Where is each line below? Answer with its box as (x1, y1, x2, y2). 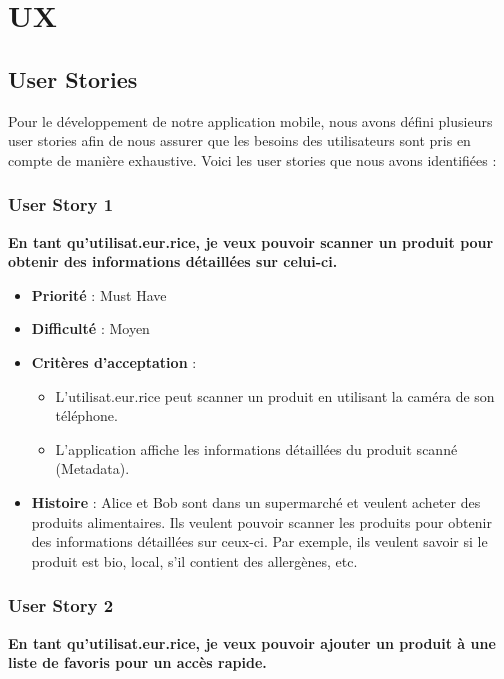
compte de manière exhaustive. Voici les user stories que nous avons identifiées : (8, 149, 497, 170)
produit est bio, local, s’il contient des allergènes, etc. (31, 550, 358, 571)
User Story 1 (8, 192, 114, 217)
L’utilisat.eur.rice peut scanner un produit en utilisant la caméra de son (55, 385, 495, 406)
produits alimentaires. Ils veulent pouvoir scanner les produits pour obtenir (31, 511, 492, 532)
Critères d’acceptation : (31, 351, 197, 372)
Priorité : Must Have (31, 284, 167, 305)
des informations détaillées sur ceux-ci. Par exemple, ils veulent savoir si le (31, 531, 488, 552)
